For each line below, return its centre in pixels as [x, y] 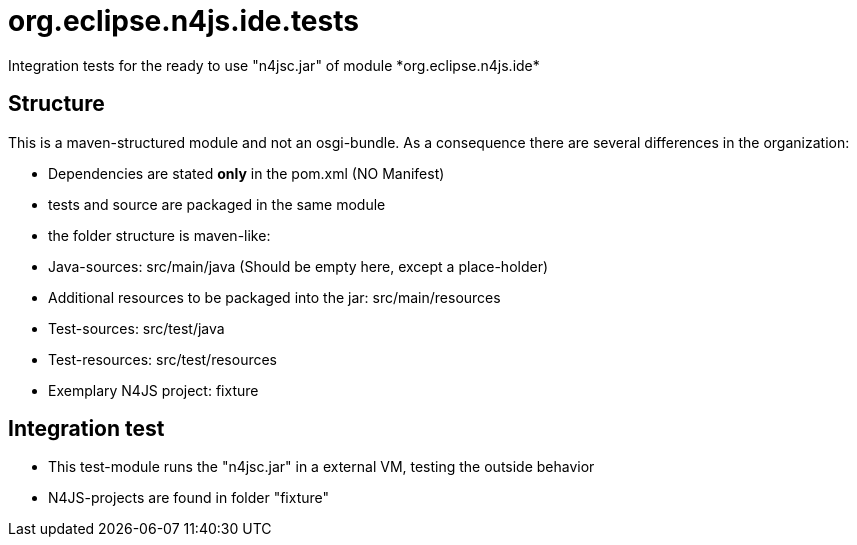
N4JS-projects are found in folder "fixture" [189, 498]
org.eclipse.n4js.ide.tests [183, 21]
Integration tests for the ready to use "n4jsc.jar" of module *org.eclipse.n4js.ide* [274, 65]
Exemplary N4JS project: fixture [153, 390]
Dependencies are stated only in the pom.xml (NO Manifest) [246, 173]
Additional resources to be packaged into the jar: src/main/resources [274, 297]
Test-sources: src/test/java [136, 328]
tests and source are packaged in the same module [217, 204]
